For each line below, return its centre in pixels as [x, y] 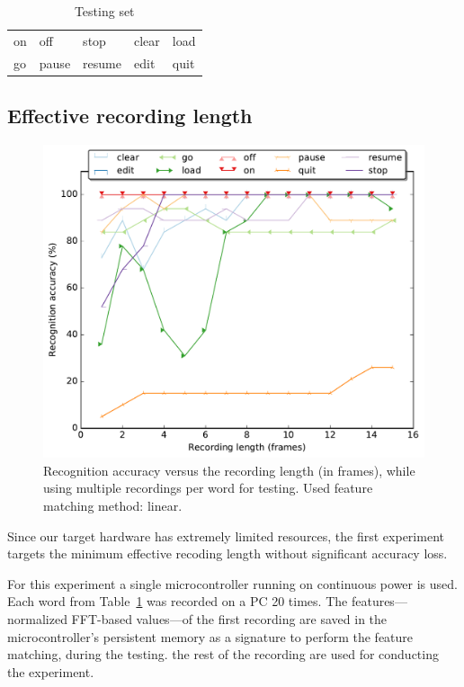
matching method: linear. [113, 505]
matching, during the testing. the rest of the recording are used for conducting [223, 654]
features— [379, 601]
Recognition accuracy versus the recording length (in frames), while [229, 470]
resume [102, 62]
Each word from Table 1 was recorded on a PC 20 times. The [178, 601]
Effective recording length [130, 116]
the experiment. [51, 671]
